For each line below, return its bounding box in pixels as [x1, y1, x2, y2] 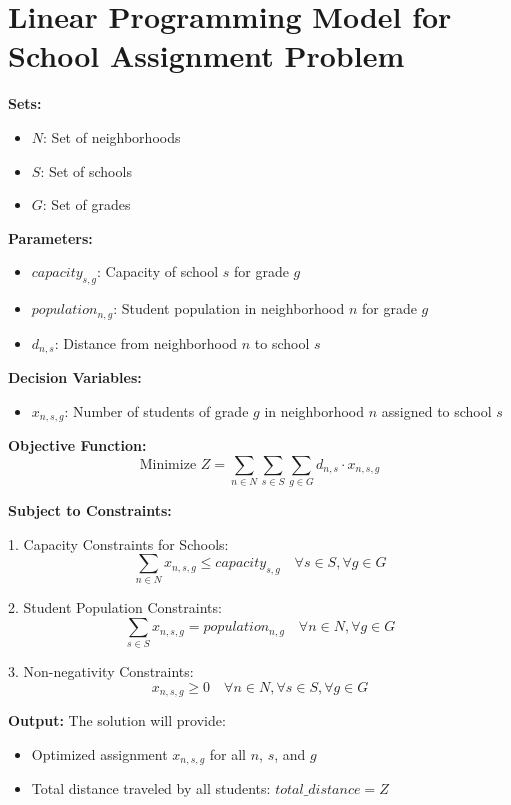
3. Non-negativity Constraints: [8, 661, 194, 682]
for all [209, 744, 246, 765]
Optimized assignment [31, 744, 168, 765]
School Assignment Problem [8, 35, 405, 76]
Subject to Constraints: [8, 499, 172, 520]
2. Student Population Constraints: [8, 597, 222, 618]
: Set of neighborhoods [43, 126, 181, 147]
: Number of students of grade [64, 400, 249, 421]
